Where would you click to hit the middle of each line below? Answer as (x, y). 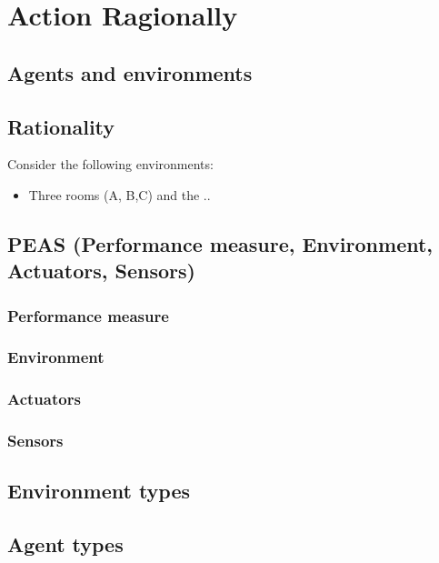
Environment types (99, 491)
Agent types (65, 544)
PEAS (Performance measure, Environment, (220, 243)
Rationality (61, 126)
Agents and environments (130, 72)
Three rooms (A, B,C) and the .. (120, 194)
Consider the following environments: (110, 164)
